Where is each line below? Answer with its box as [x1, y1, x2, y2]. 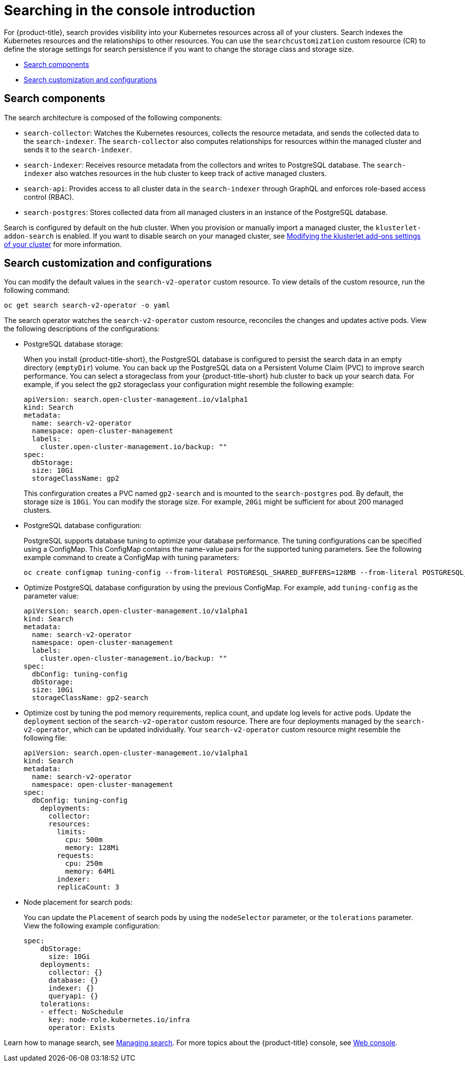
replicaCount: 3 [57, 883, 119, 891]
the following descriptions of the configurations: [4, 324, 160, 333]
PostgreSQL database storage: [24, 340, 123, 349]
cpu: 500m [65, 836, 103, 844]
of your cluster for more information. [4, 240, 122, 249]
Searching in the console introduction [4, 2, 256, 19]
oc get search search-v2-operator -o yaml [4, 301, 170, 310]
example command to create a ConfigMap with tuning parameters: [24, 553, 239, 562]
